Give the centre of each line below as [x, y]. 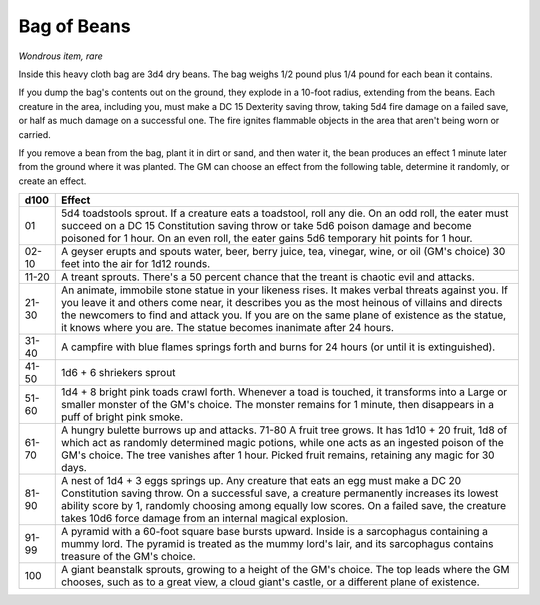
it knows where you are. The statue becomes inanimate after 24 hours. [227, 328]
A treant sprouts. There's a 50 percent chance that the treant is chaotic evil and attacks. [268, 277]
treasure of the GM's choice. [128, 557]
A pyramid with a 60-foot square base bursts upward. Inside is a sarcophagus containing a [275, 532]
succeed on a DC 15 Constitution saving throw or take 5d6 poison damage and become [266, 226]
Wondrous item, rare [61, 56]
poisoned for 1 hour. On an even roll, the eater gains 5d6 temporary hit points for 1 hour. [267, 238]
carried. [35, 134]
